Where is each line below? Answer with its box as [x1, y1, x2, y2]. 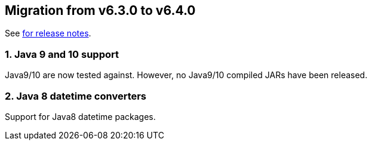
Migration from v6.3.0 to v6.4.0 [5, 3, 196, 18]
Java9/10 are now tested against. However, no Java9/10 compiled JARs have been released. [5, 70, 368, 81]
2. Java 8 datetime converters [5, 90, 147, 102]
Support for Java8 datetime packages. [5, 111, 156, 122]
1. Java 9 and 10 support [5, 48, 119, 60]
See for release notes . [5, 28, 91, 39]
